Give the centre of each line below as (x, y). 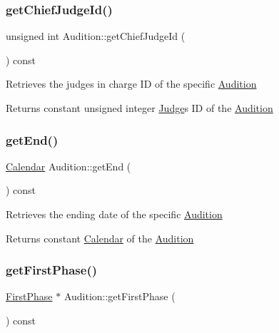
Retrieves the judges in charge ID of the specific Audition (131, 84)
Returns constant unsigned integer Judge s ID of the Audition (139, 108)
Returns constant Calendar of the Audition (100, 238)
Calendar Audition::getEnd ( (69, 166)
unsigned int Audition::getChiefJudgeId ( (96, 36)
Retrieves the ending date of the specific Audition (114, 214)
